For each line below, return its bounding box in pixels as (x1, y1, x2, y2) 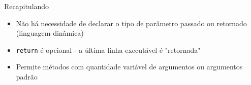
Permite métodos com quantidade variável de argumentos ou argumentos (16, 61, 243, 72)
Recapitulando (4, 1, 49, 11)
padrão (16, 71, 38, 82)
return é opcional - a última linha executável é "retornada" (16, 44, 201, 55)
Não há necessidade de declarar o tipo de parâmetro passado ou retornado (16, 18, 247, 28)
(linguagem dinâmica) (16, 28, 84, 38)
